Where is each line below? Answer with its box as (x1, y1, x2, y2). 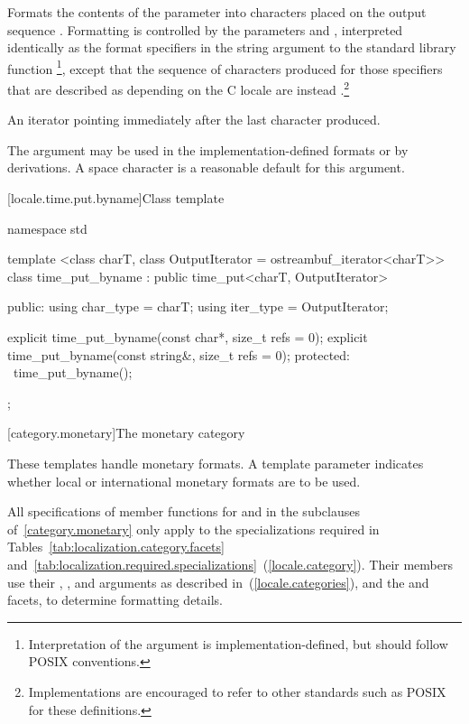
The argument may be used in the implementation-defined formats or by (7, 140, 409, 159)
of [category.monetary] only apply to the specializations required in (7, 519, 380, 538)
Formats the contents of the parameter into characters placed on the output (7, 3, 427, 21)
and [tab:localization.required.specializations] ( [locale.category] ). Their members (7, 554, 454, 573)
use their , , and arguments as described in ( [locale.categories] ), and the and (7, 572, 429, 591)
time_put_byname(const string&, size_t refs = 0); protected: (7, 345, 350, 364)
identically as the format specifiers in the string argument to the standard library (7, 38, 456, 57)
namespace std (7, 218, 87, 237)
